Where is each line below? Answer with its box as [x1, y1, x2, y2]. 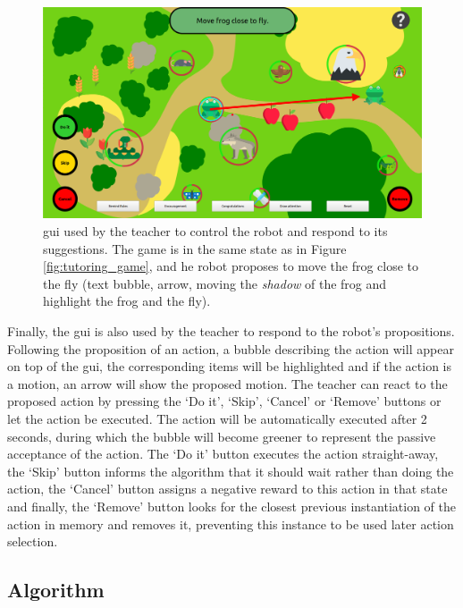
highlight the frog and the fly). [43, 291, 211, 310]
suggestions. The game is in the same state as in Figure [43, 239, 347, 258]
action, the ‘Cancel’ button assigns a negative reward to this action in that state [7, 479, 448, 498]
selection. [7, 532, 58, 551]
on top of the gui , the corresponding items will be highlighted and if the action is [7, 357, 451, 376]
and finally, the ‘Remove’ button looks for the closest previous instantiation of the [7, 496, 456, 515]
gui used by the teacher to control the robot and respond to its [43, 222, 388, 241]
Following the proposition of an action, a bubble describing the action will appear [7, 339, 454, 358]
